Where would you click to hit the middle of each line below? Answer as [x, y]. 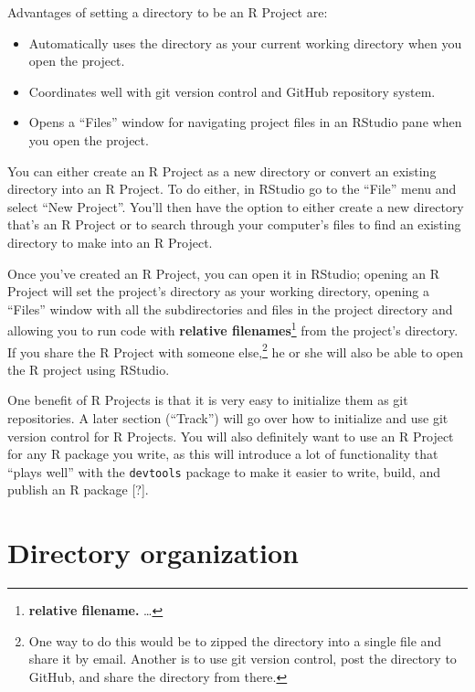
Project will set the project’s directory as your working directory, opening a [218, 291]
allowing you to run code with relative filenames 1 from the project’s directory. [233, 329]
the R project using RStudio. [89, 369]
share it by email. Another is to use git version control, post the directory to [243, 659]
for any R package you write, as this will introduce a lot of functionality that [223, 454]
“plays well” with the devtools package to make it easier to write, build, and [224, 471]
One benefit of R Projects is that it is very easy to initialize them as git [208, 400]
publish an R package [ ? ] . [78, 490]
